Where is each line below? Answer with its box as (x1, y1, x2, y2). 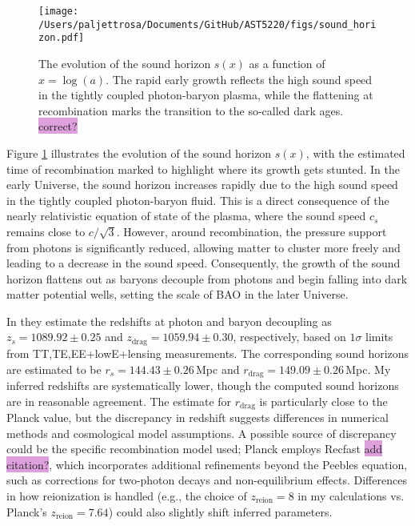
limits (365, 328, 393, 345)
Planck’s (6, 503, 47, 520)
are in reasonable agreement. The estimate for (6, 392, 232, 409)
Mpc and (196, 360, 240, 377)
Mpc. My (345, 360, 391, 377)
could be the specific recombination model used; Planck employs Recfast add (6, 440, 383, 457)
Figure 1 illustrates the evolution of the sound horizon (6, 144, 272, 161)
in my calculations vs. (297, 487, 405, 504)
